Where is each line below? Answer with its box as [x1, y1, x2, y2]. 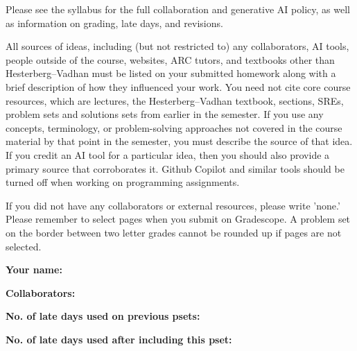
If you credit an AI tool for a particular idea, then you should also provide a [6, 147, 330, 162]
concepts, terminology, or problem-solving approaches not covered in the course [6, 120, 342, 135]
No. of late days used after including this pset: [6, 332, 232, 346]
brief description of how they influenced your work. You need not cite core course [6, 79, 351, 94]
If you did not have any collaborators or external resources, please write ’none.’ [6, 198, 340, 212]
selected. [6, 239, 42, 253]
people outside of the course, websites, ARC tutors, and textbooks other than [6, 52, 335, 67]
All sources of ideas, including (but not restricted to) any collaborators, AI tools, [6, 39, 349, 53]
